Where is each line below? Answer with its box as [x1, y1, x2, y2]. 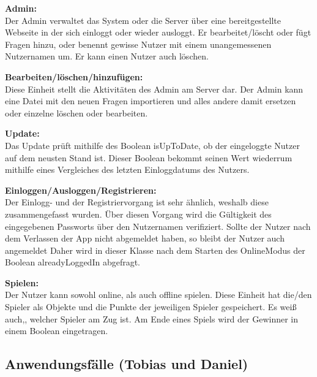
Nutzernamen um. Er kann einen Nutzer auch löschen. [5, 50, 209, 63]
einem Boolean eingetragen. [5, 324, 108, 337]
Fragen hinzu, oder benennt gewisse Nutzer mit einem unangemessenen [5, 37, 272, 50]
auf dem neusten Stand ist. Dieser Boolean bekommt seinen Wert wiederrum [5, 151, 293, 164]
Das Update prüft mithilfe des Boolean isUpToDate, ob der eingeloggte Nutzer [5, 139, 300, 151]
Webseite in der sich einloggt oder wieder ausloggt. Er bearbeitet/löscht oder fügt [5, 26, 311, 39]
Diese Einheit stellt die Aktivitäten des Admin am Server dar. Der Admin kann [5, 82, 304, 95]
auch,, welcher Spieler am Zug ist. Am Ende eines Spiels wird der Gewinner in [5, 312, 299, 325]
